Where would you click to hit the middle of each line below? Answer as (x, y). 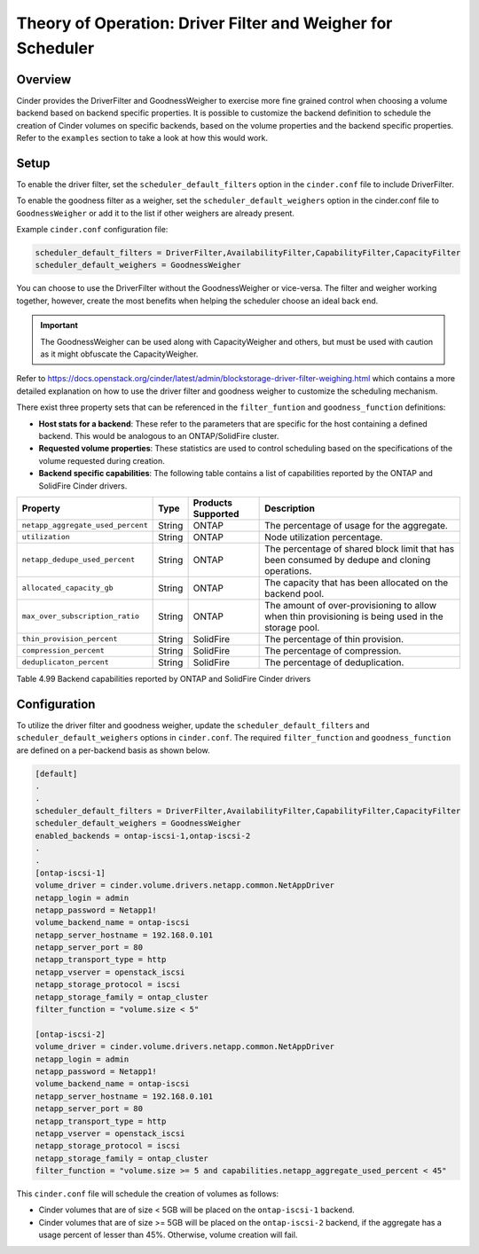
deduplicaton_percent (66, 662)
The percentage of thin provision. (334, 639)
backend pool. (294, 593)
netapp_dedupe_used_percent (79, 560)
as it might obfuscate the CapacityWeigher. (119, 354)
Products (212, 503)
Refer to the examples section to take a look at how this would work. (142, 138)
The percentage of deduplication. (334, 662)
